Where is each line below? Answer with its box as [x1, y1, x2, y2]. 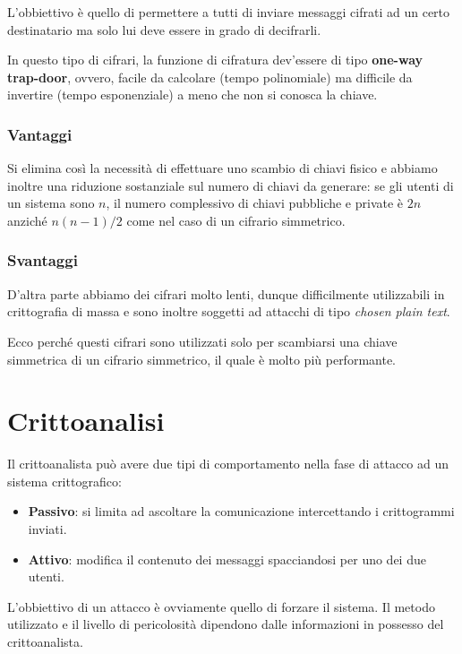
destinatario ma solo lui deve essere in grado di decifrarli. [7, 20, 321, 39]
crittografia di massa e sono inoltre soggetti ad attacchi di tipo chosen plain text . [7, 302, 450, 321]
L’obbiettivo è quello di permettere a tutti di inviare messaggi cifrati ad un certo [7, 3, 450, 21]
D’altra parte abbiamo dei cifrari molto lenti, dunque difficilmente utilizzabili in [7, 284, 445, 303]
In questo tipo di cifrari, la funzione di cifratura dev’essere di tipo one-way [7, 50, 423, 69]
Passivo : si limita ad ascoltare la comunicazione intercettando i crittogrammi [28, 502, 455, 521]
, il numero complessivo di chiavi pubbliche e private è [106, 194, 404, 212]
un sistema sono [7, 194, 95, 212]
